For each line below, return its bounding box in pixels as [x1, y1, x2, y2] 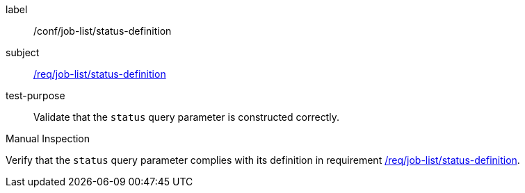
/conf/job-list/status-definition [33, 25, 172, 37]
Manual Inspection [6, 133, 90, 144]
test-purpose [6, 90, 65, 101]
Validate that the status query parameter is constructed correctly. [33, 111, 339, 123]
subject [6, 47, 40, 58]
